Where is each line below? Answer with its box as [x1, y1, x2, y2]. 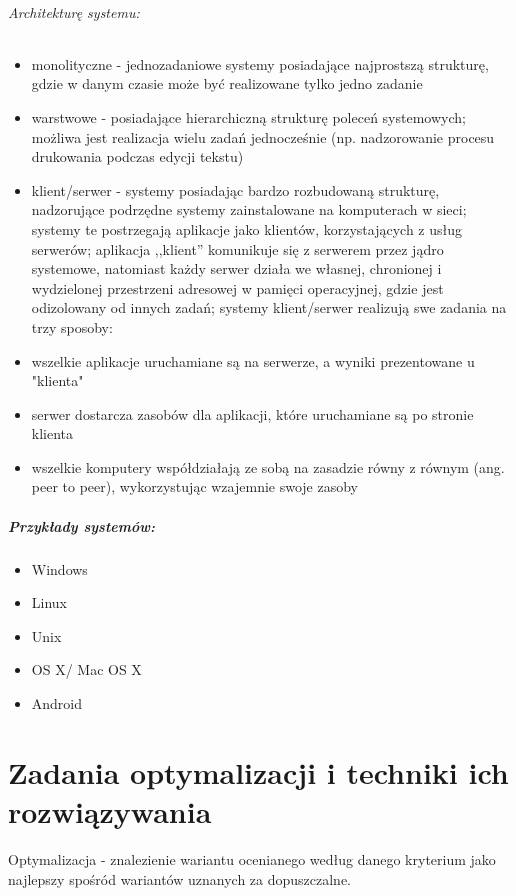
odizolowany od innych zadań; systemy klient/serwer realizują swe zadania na [31, 297, 507, 318]
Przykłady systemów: [8, 515, 155, 536]
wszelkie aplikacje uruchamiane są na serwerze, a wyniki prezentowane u [31, 350, 475, 371]
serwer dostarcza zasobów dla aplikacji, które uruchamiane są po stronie [31, 403, 474, 424]
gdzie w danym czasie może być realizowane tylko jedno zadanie [31, 73, 423, 94]
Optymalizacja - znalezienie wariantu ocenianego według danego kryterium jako [8, 848, 496, 869]
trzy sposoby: [31, 316, 113, 337]
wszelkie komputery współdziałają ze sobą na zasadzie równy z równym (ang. [31, 456, 505, 477]
